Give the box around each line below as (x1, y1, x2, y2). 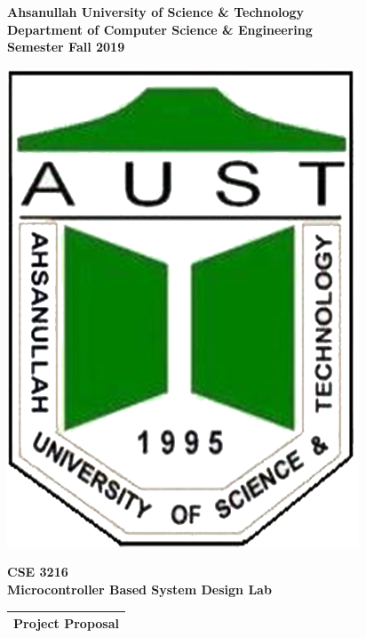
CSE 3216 (7, 562, 68, 581)
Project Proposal (13, 614, 119, 633)
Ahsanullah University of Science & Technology (7, 3, 305, 20)
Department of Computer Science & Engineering (7, 20, 313, 38)
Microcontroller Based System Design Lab (7, 579, 272, 598)
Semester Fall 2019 (7, 37, 125, 56)
